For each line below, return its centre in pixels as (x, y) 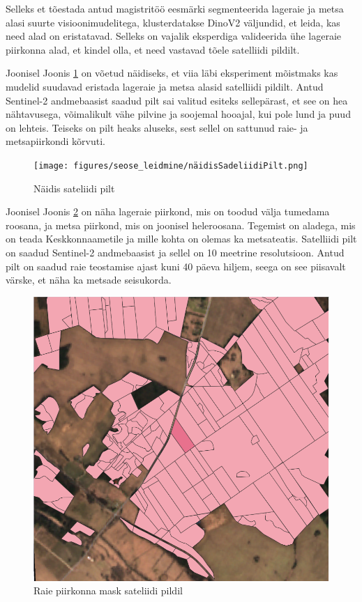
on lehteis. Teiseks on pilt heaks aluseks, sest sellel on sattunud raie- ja (157, 127)
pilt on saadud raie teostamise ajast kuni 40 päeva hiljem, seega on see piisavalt (176, 266)
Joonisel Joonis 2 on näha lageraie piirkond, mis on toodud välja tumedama (168, 211)
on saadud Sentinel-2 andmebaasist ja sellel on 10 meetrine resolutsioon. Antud (175, 252)
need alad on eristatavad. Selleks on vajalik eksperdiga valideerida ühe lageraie (174, 36)
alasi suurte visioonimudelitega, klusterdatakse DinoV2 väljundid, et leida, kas (173, 22)
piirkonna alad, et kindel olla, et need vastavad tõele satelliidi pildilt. (153, 49)
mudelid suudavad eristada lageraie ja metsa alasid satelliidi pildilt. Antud (165, 86)
